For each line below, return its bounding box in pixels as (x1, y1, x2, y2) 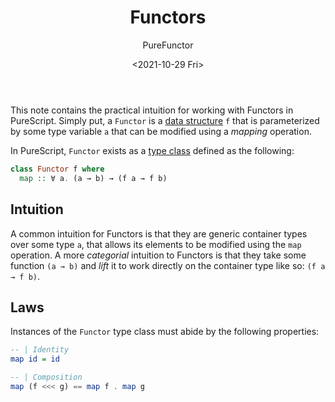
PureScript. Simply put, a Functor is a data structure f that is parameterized (10, 114, 320, 126)
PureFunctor (142, 39, 194, 51)
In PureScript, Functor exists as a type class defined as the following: (10, 144, 295, 156)
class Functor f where (10, 164, 105, 174)
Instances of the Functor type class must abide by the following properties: (10, 326, 320, 338)
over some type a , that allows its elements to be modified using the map (10, 238, 302, 250)
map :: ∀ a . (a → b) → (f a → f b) (19, 173, 168, 183)
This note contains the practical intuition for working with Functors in (10, 104, 294, 116)
